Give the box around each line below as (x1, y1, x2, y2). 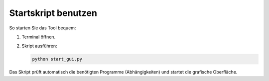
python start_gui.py (32, 56, 82, 62)
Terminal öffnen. (21, 34, 56, 40)
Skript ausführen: (21, 43, 57, 49)
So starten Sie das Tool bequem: (9, 25, 76, 31)
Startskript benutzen (9, 7, 97, 18)
